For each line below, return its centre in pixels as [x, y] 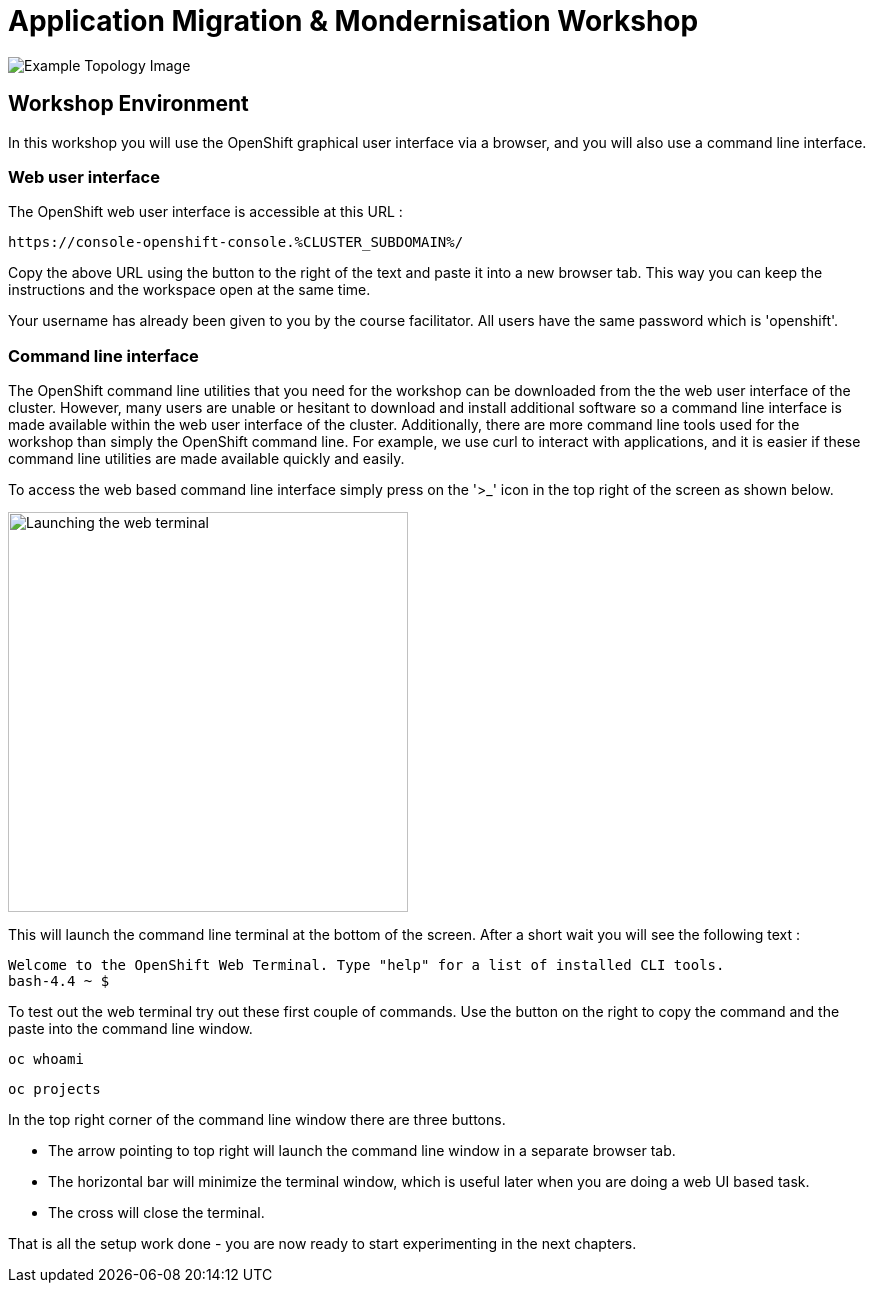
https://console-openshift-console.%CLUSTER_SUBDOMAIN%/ [236, 242]
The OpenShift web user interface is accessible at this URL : [205, 212]
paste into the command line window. [130, 1029]
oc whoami [46, 1059]
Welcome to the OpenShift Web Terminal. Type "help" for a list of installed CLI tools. [366, 965]
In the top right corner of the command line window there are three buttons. [257, 1120]
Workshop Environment [128, 104]
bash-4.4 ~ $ [59, 981]
